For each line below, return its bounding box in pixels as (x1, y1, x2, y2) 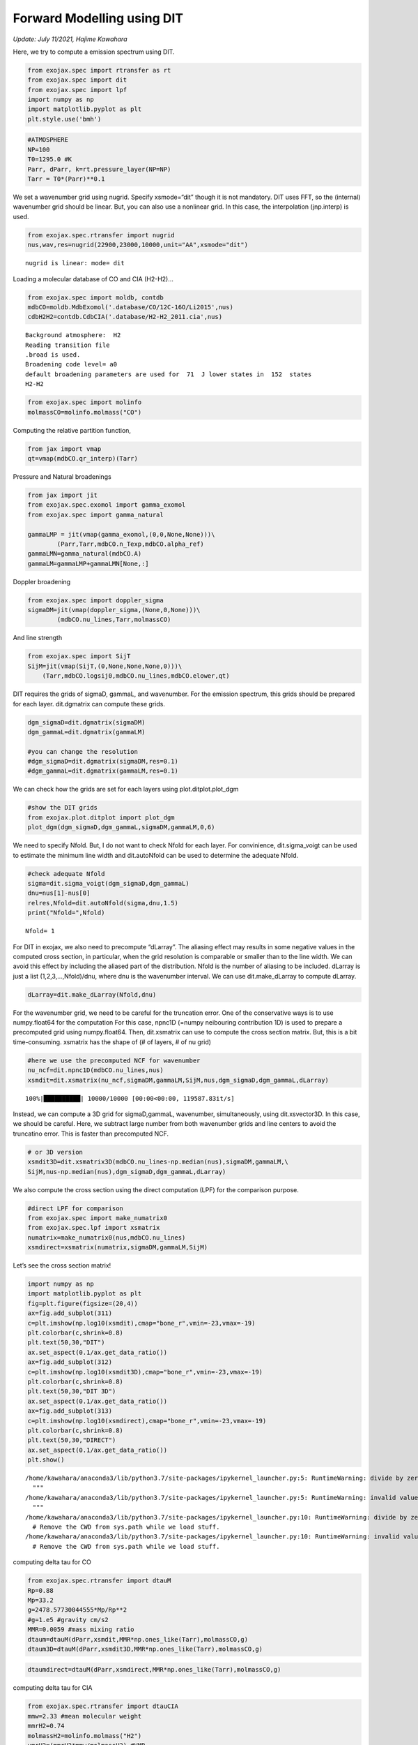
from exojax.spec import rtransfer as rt (27, 66, 171, 74)
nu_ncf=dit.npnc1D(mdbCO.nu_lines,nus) (27, 1067, 164, 1074)
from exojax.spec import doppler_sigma (27, 596, 164, 604)
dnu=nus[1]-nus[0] (27, 889, 91, 897)
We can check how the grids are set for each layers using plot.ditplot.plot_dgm (13, 785, 239, 794)
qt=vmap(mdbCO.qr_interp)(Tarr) (27, 454, 139, 462)
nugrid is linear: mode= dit (25, 259, 125, 267)
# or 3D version (27, 1148, 84, 1156)
